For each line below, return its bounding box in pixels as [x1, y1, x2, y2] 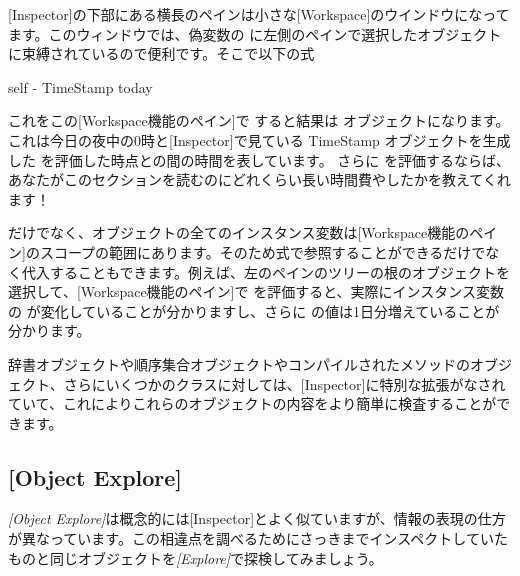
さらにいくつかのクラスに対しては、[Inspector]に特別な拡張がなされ [63, 373, 506, 394]
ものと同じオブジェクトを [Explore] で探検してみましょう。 [8, 547, 383, 568]
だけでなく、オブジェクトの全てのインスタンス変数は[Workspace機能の [8, 222, 470, 243]
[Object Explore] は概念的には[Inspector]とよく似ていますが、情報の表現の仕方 [8, 508, 506, 529]
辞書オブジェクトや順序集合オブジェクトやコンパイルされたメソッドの [8, 353, 470, 374]
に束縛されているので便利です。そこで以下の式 [8, 43, 315, 64]
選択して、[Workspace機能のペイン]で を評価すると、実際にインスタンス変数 [8, 281, 505, 302]
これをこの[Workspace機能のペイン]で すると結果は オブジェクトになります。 [8, 110, 510, 131]
